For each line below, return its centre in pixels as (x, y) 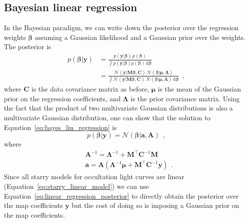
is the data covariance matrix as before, (90, 89)
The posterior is (28, 46)
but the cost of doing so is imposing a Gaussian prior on (155, 205)
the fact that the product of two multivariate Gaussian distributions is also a (118, 108)
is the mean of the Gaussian (199, 89)
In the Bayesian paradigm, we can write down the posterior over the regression (121, 28)
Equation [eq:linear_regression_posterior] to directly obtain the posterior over (121, 195)
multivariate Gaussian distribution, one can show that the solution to (107, 118)
